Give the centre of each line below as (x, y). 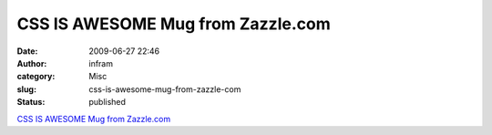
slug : (26, 89)
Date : (27, 51)
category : (36, 77)
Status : (31, 102)
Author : (32, 63)
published (108, 102)
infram (101, 63)
